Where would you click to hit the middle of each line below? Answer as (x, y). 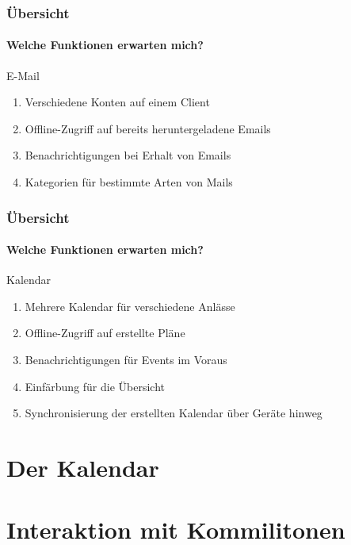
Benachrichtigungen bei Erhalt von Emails (128, 155)
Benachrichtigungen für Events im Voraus (126, 360)
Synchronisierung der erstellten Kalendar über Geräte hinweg (174, 413)
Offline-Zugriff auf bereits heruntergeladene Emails (148, 128)
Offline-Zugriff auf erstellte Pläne (105, 333)
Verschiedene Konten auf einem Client (117, 102)
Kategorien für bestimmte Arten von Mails (129, 182)
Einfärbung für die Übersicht (95, 386)
